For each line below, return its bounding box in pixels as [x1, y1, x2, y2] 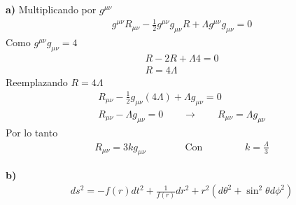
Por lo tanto [6, 125, 58, 139]
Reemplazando [6, 74, 68, 89]
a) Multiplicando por [6, 2, 97, 16]
